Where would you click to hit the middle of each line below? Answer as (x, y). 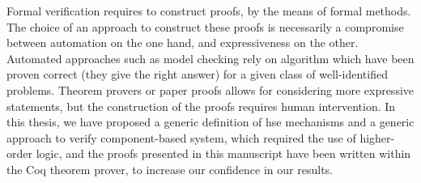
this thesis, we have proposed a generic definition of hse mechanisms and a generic (210, 122)
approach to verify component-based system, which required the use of (181, 137)
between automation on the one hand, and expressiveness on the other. (183, 43)
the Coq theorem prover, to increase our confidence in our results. (170, 169)
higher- (377, 137)
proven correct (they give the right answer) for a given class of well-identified (197, 74)
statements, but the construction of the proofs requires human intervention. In (201, 106)
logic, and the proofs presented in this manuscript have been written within (223, 153)
